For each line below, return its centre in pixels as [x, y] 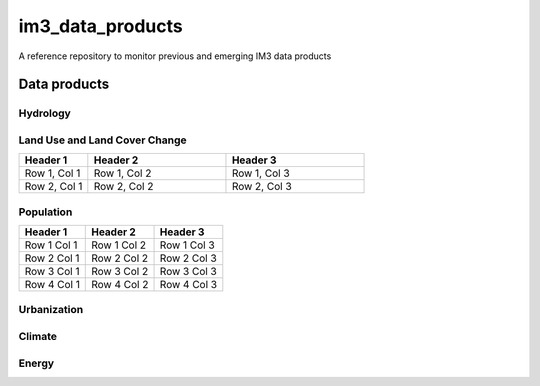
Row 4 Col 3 [188, 285]
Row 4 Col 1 [52, 285]
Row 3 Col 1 [52, 272]
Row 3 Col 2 [120, 272]
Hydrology [45, 113]
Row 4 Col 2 [120, 285]
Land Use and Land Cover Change [102, 140]
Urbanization [51, 310]
